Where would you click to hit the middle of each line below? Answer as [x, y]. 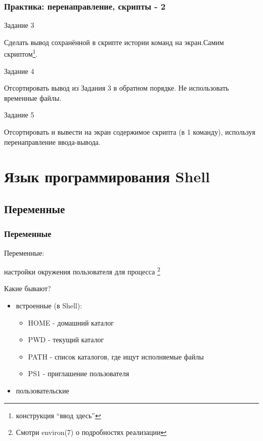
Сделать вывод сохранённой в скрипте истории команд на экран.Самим [114, 42]
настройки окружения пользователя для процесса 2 [82, 271]
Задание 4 [19, 71]
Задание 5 [19, 115]
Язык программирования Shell [107, 176]
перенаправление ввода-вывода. [52, 142]
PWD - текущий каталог [66, 339]
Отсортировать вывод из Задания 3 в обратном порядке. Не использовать [117, 88]
